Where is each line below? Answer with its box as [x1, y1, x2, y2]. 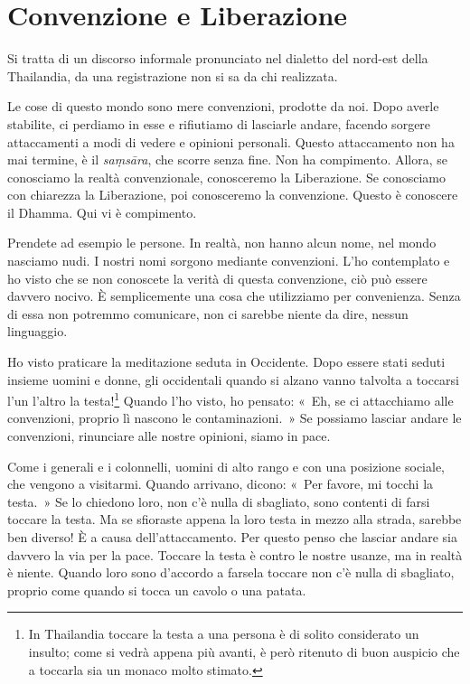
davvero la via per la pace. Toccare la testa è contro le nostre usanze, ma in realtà [7, 545, 463, 564]
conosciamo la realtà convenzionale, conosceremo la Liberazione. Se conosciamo [7, 167, 446, 186]
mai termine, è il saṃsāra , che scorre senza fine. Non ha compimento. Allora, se [7, 150, 448, 169]
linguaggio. [7, 322, 68, 341]
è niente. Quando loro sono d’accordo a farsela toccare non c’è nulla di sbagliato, [7, 563, 455, 582]
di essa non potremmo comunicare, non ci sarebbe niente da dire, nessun [7, 304, 409, 323]
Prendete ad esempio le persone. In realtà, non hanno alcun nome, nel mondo [7, 233, 437, 252]
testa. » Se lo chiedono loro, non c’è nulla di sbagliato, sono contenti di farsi [7, 492, 430, 511]
